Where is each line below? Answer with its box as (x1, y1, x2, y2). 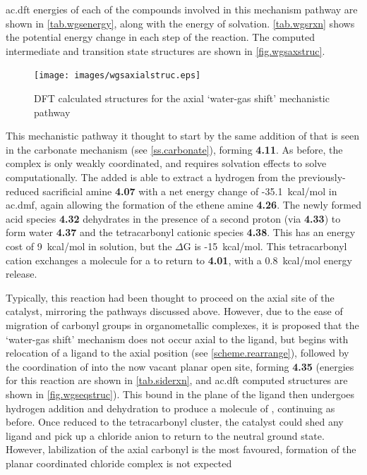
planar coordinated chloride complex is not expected (6, 455, 232, 470)
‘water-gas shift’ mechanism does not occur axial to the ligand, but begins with (6, 331, 349, 346)
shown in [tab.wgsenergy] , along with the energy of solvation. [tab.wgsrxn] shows (6, 16, 355, 30)
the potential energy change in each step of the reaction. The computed (6, 30, 315, 44)
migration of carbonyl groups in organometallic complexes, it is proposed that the (6, 317, 359, 332)
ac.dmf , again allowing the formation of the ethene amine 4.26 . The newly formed (6, 197, 361, 212)
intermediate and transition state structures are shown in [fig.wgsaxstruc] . (6, 43, 325, 58)
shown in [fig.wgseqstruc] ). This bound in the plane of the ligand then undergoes (6, 386, 355, 401)
